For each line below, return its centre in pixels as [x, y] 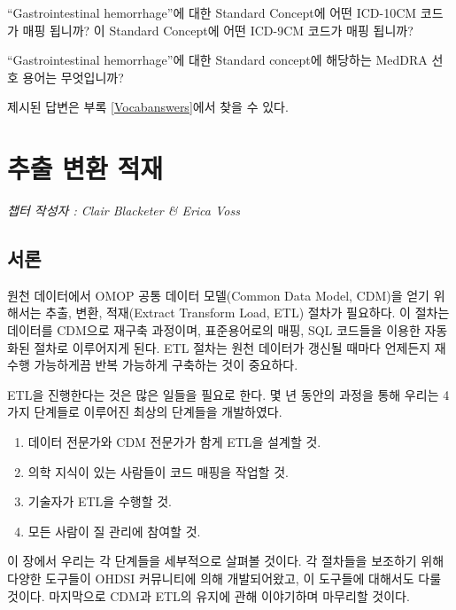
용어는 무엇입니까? [73, 77]
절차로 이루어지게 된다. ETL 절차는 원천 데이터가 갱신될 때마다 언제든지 [232, 347]
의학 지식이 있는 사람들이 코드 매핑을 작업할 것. [158, 471]
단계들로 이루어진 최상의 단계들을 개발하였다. [158, 412]
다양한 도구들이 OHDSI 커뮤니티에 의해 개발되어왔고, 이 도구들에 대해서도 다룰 [224, 579]
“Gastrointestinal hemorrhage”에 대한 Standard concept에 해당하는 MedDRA [217, 60]
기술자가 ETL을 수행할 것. [100, 501]
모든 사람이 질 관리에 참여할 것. [114, 531]
